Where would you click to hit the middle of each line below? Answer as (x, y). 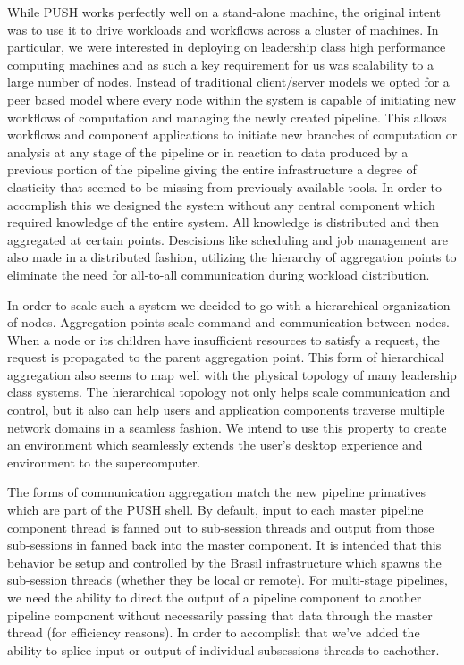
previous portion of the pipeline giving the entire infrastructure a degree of (212, 169)
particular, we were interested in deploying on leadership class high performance (227, 47)
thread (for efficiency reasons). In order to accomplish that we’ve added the (214, 632)
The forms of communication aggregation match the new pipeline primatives (217, 492)
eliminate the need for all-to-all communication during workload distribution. (219, 274)
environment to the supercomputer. (104, 462)
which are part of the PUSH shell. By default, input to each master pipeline (215, 510)
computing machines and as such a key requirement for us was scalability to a (220, 64)
